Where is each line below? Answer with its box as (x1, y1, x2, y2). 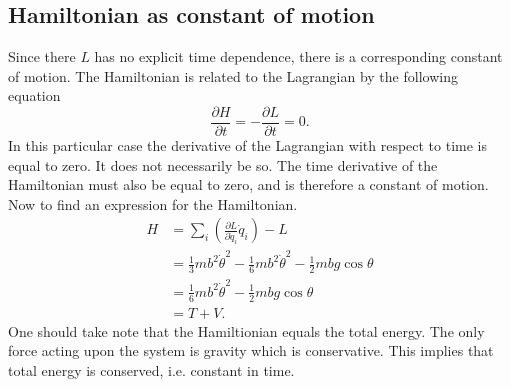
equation (8, 85, 61, 106)
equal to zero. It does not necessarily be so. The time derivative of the (8, 154, 438, 175)
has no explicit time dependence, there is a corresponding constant (94, 46, 503, 67)
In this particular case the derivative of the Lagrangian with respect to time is (8, 135, 488, 156)
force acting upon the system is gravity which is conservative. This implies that (8, 340, 494, 361)
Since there (8, 46, 76, 67)
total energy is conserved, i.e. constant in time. (8, 359, 295, 380)
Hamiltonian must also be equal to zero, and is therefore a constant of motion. (8, 174, 489, 195)
